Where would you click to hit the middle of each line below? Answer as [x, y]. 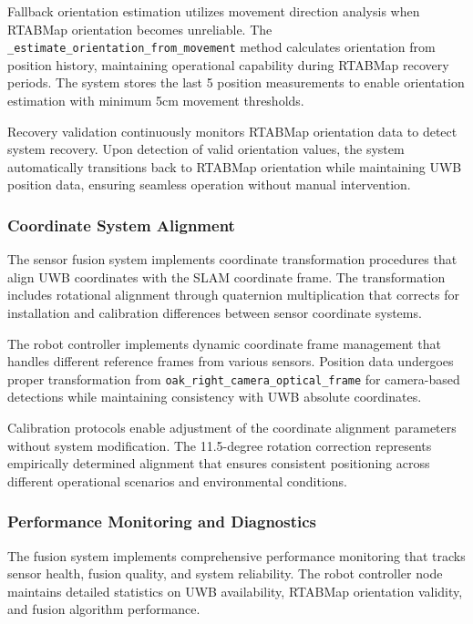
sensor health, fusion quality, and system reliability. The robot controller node [225, 573]
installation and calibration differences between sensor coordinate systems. [215, 312]
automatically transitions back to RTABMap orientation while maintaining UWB [235, 166]
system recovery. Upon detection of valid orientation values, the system [206, 149]
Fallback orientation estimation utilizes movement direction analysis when [214, 11]
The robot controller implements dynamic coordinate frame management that [224, 343]
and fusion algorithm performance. [104, 609]
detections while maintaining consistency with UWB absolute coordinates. [215, 397]
